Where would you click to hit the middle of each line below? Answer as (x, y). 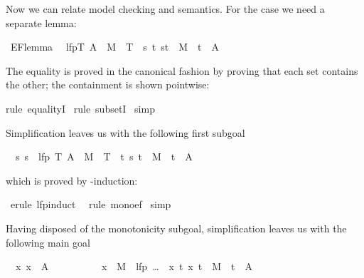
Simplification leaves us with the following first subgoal (125, 132)
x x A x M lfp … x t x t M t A (134, 266)
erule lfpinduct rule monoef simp (91, 204)
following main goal (48, 242)
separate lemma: (41, 22)
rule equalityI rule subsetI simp (80, 108)
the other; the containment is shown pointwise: (108, 84)
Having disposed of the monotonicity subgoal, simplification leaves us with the (176, 228)
